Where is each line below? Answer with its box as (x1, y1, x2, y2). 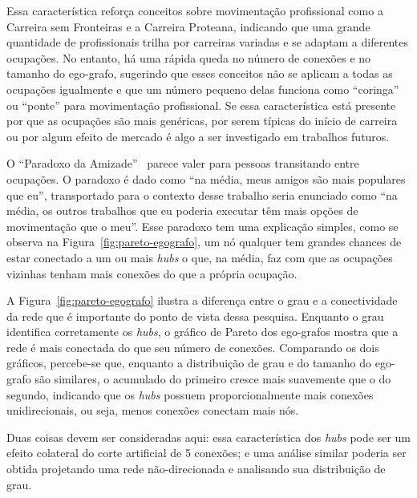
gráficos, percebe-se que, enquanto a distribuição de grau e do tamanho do (6, 354, 371, 371)
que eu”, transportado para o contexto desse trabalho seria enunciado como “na (6, 186, 398, 203)
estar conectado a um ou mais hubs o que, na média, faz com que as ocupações (6, 249, 393, 265)
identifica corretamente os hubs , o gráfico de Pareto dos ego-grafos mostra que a (6, 323, 399, 340)
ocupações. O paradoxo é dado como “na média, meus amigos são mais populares (6, 170, 406, 187)
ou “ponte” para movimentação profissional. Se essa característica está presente (6, 96, 396, 113)
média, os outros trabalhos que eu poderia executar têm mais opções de (6, 202, 358, 219)
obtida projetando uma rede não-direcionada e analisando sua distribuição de (6, 460, 386, 477)
